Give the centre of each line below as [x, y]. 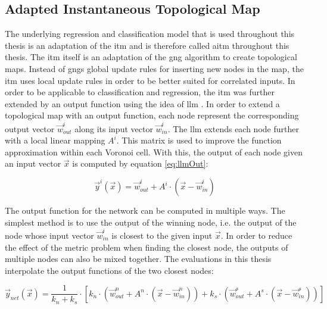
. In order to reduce [256, 235]
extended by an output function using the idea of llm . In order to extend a [142, 103]
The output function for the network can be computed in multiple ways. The [145, 210]
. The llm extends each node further [233, 128]
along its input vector [114, 128]
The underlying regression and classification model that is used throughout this [150, 34]
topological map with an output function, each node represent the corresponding [152, 115]
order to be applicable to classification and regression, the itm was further [140, 92]
